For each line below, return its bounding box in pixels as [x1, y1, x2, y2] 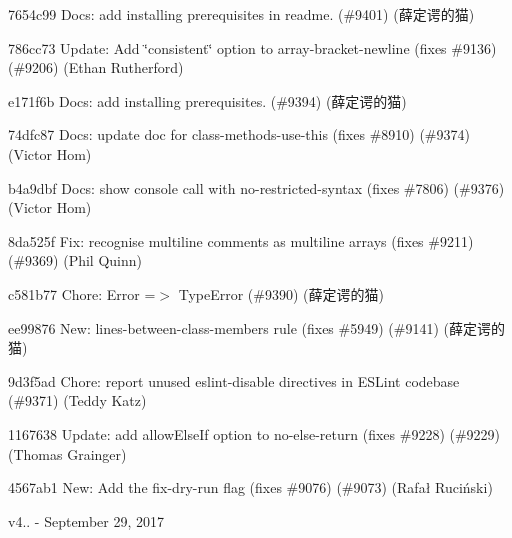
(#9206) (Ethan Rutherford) [8, 57, 184, 78]
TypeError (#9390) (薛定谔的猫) [178, 283, 384, 304]
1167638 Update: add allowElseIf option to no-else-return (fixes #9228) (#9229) [8, 423, 501, 444]
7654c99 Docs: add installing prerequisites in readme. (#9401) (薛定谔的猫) [8, 4, 475, 24]
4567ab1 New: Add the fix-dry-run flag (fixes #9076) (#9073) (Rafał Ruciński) [8, 477, 493, 498]
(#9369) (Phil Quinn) [8, 250, 143, 271]
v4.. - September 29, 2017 [8, 510, 164, 531]
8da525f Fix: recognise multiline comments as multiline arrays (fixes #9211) [8, 230, 474, 251]
